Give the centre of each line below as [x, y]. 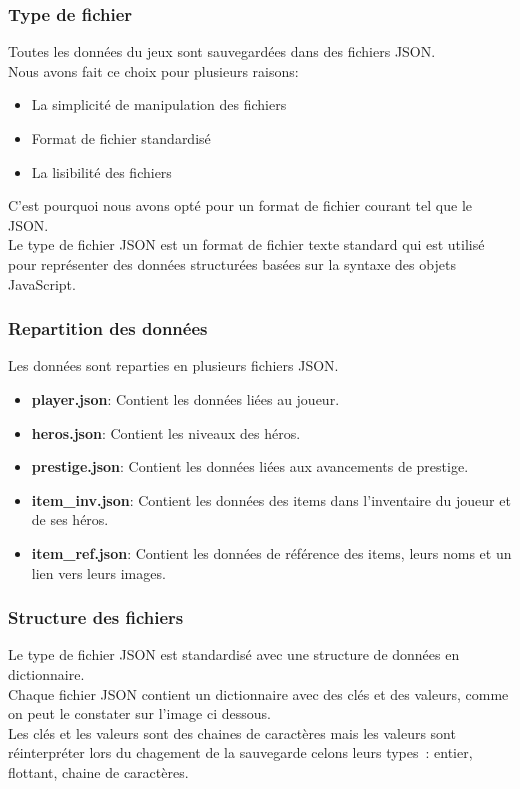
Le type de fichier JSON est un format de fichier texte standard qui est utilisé [246, 244]
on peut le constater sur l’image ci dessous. [139, 713]
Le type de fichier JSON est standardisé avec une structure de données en [234, 654]
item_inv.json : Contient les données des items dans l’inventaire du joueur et [271, 499]
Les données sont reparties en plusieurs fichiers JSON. [173, 365]
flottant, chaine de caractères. [98, 771]
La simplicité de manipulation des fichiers [159, 104]
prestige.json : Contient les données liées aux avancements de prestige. [250, 466]
